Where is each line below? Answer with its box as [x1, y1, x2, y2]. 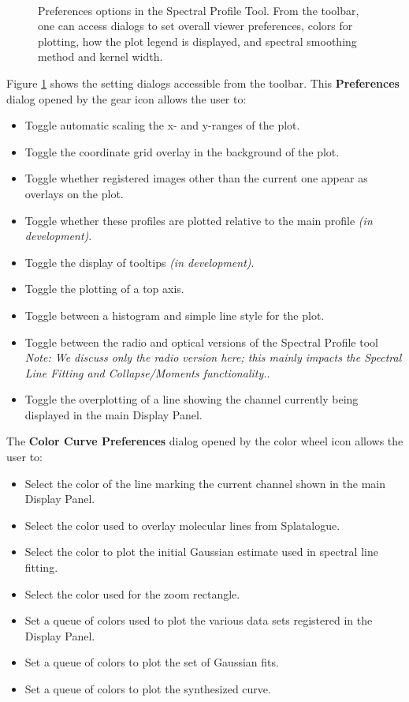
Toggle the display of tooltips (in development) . [24, 253, 255, 270]
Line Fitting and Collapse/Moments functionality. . [24, 364, 270, 381]
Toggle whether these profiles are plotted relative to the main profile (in [24, 212, 373, 228]
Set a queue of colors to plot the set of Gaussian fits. [24, 654, 279, 670]
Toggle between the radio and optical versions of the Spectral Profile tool [24, 333, 378, 350]
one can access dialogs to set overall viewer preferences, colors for [38, 17, 353, 34]
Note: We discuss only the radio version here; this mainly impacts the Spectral [24, 349, 402, 366]
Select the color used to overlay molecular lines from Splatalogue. [24, 516, 340, 533]
